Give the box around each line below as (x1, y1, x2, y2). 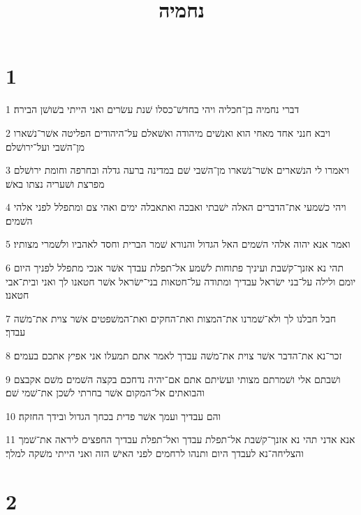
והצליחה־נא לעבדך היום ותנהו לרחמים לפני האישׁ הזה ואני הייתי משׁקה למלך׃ (6, 446, 304, 460)
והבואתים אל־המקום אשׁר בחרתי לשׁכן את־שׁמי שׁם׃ (6, 385, 205, 400)
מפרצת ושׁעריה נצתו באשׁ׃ (6, 176, 105, 191)
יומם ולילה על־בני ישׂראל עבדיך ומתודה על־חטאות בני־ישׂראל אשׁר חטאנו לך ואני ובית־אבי (6, 274, 356, 288)
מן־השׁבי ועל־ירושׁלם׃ (6, 139, 85, 154)
